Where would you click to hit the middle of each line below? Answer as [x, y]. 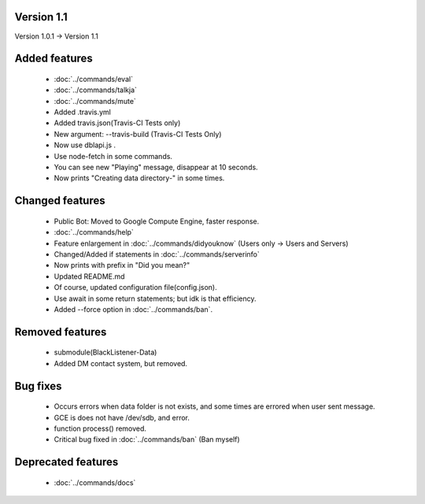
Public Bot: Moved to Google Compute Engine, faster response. [157, 221]
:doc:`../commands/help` [94, 232]
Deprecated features [67, 462]
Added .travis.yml [83, 112]
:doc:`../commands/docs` [95, 482]
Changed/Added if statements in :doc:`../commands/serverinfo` [157, 254]
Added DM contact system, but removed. [121, 363]
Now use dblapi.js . [85, 145]
